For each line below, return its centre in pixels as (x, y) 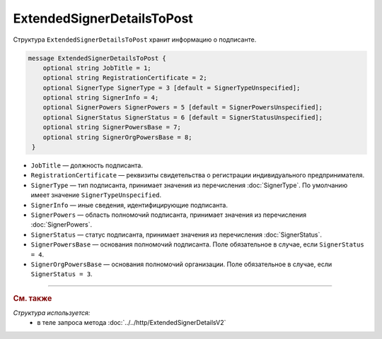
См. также (33, 298)
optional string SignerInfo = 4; (101, 98)
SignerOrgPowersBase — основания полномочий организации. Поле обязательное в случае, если (181, 264)
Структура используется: (52, 313)
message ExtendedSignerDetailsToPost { (97, 58)
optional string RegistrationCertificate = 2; (125, 78)
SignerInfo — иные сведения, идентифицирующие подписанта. (129, 205)
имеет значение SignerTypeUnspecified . (96, 195)
